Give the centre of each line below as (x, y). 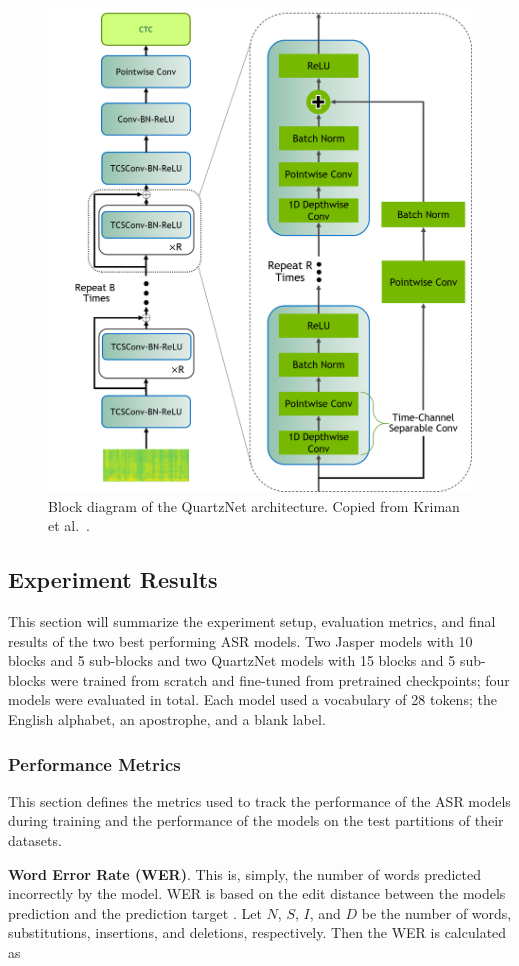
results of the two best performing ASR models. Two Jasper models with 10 (240, 640)
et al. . (69, 525)
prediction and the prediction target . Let (135, 912)
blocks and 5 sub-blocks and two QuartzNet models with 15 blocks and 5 (232, 660)
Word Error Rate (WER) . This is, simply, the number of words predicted (244, 873)
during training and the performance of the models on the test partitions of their (256, 820)
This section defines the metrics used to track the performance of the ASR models (259, 800)
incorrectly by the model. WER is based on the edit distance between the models (257, 893)
